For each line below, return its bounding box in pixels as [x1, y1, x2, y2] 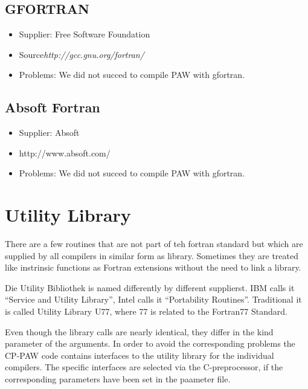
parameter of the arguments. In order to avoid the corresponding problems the [5, 337, 295, 350]
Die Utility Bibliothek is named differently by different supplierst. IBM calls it [5, 281, 295, 294]
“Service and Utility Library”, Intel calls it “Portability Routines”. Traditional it [5, 293, 302, 306]
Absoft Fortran [5, 98, 100, 117]
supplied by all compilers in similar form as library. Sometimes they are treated [5, 249, 298, 262]
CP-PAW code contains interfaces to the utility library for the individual [5, 349, 274, 361]
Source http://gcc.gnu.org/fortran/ [19, 48, 144, 60]
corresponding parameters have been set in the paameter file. [5, 373, 231, 385]
